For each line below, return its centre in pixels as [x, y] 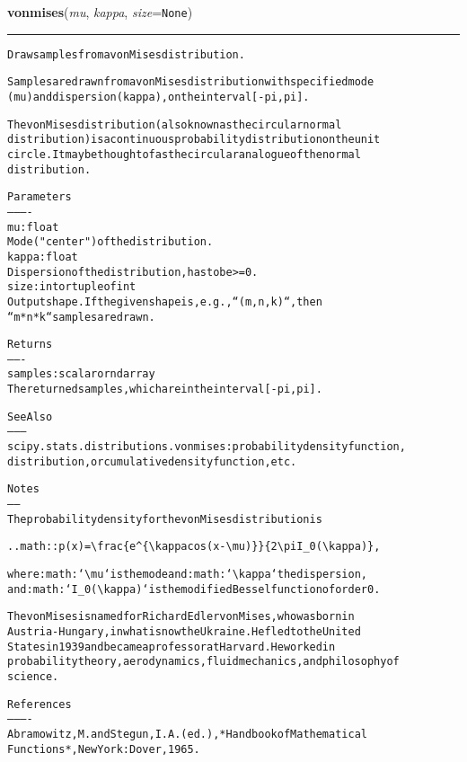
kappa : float [43, 257]
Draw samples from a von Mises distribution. [126, 54]
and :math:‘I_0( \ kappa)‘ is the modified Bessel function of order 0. [194, 589]
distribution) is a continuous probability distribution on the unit [194, 140]
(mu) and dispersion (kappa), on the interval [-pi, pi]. [159, 97]
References [40, 704]
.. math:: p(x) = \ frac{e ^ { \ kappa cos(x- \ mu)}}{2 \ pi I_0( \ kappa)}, [194, 547]
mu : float [33, 227]
